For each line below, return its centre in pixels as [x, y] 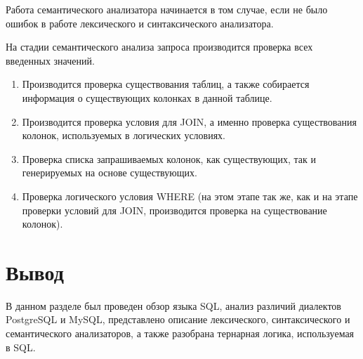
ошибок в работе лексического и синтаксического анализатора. [140, 23]
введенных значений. [50, 60]
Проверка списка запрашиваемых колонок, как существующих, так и [169, 158]
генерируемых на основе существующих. [110, 172]
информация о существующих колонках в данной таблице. [147, 97]
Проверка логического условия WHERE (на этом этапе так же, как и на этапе [190, 196]
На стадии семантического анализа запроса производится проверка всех [159, 47]
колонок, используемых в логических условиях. [124, 135]
